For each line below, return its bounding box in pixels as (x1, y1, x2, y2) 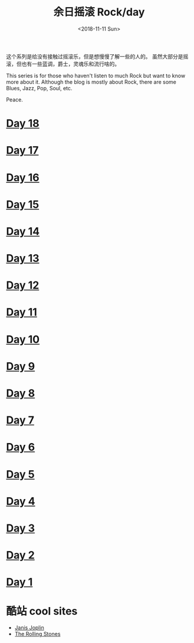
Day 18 (6, 117, 40, 130)
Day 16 (6, 170, 40, 184)
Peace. (6, 96, 24, 103)
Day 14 (6, 225, 40, 238)
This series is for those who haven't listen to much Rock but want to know (6, 72, 186, 79)
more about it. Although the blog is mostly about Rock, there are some (6, 78, 177, 86)
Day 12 (6, 278, 40, 292)
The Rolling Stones (14, 631, 61, 638)
